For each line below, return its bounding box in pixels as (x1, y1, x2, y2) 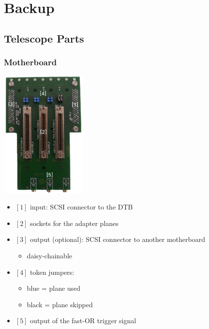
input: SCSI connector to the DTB (30, 202, 133, 212)
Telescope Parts (4, 30, 84, 45)
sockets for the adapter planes (30, 218, 119, 228)
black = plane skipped (27, 299, 93, 309)
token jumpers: (30, 267, 75, 277)
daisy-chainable (27, 250, 73, 260)
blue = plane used (27, 283, 81, 293)
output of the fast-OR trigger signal (30, 315, 136, 326)
